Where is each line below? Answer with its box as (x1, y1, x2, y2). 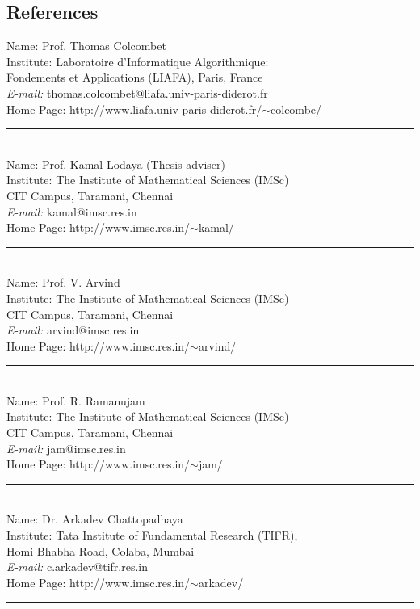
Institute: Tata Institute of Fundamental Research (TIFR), (6, 527, 298, 544)
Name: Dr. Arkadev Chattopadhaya (6, 510, 183, 527)
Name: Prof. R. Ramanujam (6, 392, 145, 409)
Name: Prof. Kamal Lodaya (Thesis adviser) (6, 155, 225, 172)
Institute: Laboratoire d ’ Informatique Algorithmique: (6, 52, 269, 69)
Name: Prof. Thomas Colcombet (6, 37, 166, 54)
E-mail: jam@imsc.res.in (6, 439, 126, 456)
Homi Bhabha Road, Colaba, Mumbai (6, 542, 195, 559)
